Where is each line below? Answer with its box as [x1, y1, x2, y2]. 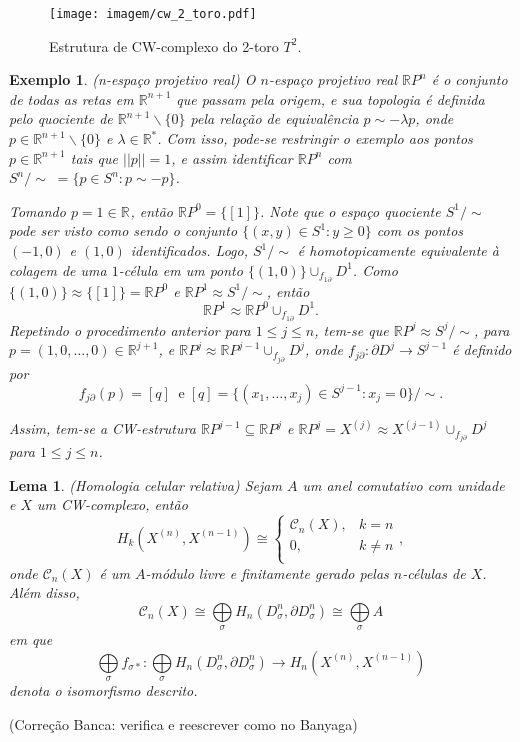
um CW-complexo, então [37, 494, 188, 515]
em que [9, 629, 53, 650]
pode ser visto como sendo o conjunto [9, 220, 238, 241]
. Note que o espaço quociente [259, 200, 441, 221]
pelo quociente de [9, 108, 113, 129]
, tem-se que [314, 319, 389, 340]
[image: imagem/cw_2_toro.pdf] [49, 7, 257, 21]
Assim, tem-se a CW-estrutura [9, 418, 196, 439]
